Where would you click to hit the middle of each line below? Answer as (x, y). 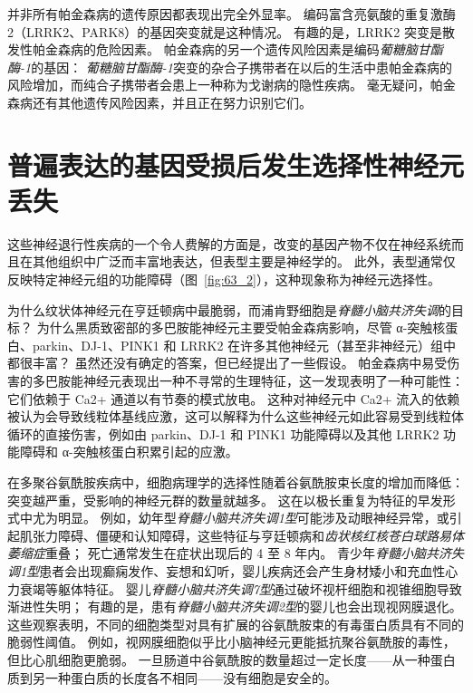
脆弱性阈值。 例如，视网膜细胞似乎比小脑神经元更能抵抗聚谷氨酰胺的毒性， (232, 642)
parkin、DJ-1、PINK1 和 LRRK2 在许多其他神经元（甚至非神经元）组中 (244, 345)
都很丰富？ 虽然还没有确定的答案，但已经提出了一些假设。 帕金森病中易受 (227, 363)
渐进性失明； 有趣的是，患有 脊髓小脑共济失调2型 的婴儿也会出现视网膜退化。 (235, 606)
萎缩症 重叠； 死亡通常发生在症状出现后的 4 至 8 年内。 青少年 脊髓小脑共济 (229, 553)
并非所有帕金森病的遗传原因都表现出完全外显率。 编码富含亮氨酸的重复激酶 (232, 14)
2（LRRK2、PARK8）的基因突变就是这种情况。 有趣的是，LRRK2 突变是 (225, 31)
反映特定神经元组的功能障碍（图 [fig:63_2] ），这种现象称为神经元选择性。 (224, 279)
